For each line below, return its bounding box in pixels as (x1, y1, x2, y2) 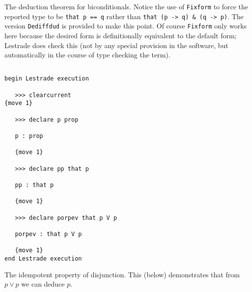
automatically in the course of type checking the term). (4, 50, 170, 60)
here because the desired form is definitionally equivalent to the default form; (4, 30, 237, 40)
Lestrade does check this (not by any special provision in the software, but (4, 40, 228, 50)
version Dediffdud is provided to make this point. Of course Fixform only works (4, 21, 247, 31)
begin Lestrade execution (4, 75, 89, 82)
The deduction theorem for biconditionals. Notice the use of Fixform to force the (4, 1, 249, 11)
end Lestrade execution (4, 255, 82, 262)
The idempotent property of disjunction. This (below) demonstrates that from (4, 269, 240, 279)
